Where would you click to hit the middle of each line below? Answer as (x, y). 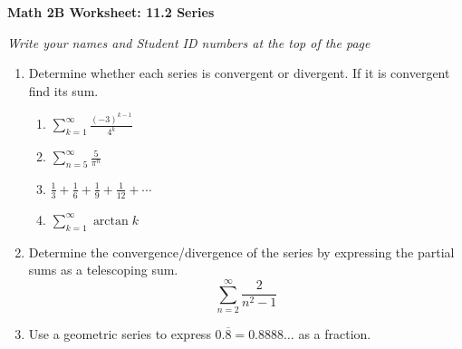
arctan (111, 221)
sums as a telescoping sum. (103, 270)
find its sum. (63, 90)
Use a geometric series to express (120, 333)
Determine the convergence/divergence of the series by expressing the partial (241, 252)
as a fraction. (335, 333)
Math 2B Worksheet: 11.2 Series (111, 12)
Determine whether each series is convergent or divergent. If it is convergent (239, 73)
